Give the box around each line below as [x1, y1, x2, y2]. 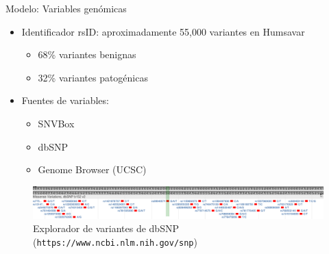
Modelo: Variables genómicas [5, 1, 127, 15]
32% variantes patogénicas [38, 70, 148, 84]
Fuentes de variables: [21, 93, 109, 107]
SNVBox [38, 116, 75, 130]
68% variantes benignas [38, 47, 136, 62]
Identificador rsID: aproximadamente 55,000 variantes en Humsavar [21, 24, 305, 38]
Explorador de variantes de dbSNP [33, 221, 179, 236]
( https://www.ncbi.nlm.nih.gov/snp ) [33, 234, 197, 249]
